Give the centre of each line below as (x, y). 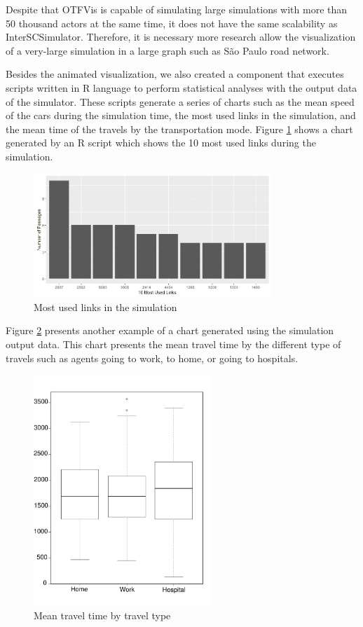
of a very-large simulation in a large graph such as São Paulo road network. (167, 50)
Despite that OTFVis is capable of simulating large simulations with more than (177, 9)
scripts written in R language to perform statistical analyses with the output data (181, 87)
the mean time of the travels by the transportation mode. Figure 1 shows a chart (179, 129)
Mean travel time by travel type (102, 615)
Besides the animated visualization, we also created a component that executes (175, 74)
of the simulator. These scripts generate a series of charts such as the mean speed (180, 101)
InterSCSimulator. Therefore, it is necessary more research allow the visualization (181, 37)
